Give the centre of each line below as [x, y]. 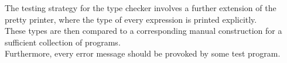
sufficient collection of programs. [63, 42]
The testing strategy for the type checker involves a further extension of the [141, 8]
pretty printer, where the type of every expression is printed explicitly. [131, 19]
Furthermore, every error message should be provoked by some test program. [143, 53]
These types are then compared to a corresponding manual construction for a [143, 31]
